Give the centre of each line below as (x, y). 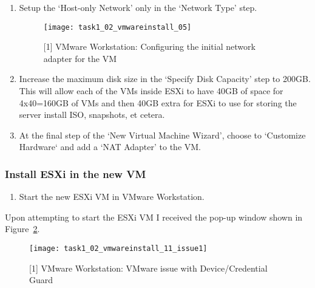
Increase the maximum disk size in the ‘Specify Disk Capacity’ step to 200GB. (165, 79)
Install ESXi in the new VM (76, 173)
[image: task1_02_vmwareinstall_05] (117, 27)
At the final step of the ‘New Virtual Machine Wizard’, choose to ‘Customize (162, 135)
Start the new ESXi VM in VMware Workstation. (112, 197)
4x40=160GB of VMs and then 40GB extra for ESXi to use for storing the (158, 102)
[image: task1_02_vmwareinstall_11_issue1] (118, 249)
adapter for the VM (80, 58)
